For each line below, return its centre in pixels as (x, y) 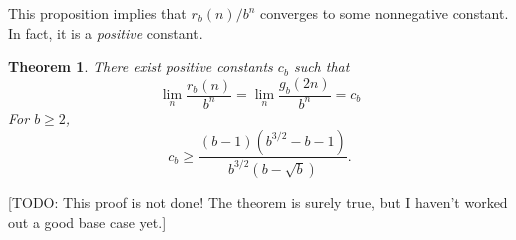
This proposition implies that (97, 13)
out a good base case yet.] (87, 221)
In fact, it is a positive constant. (105, 32)
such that (321, 66)
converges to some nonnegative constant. (384, 13)
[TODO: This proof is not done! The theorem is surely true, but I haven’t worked (258, 201)
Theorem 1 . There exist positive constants (140, 66)
